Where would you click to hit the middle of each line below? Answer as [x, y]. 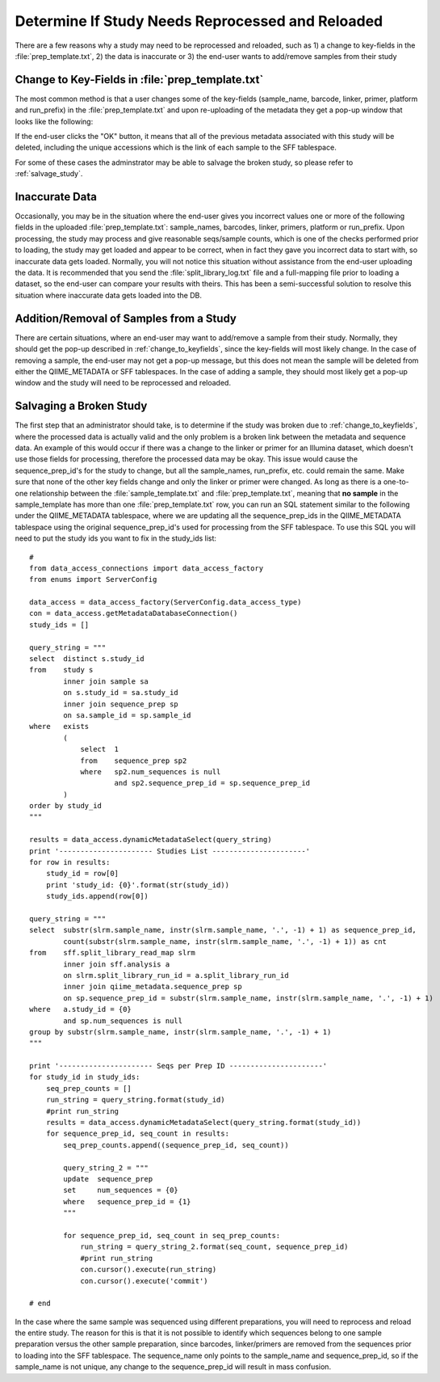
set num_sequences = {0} [121, 1190]
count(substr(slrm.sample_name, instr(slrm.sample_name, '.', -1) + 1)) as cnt [225, 941]
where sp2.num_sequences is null [151, 771]
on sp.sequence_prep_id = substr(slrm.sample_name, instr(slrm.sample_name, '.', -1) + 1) [248, 998]
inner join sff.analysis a [117, 964]
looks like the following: [54, 121]
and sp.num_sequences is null [123, 1021]
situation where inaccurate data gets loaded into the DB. [108, 295]
